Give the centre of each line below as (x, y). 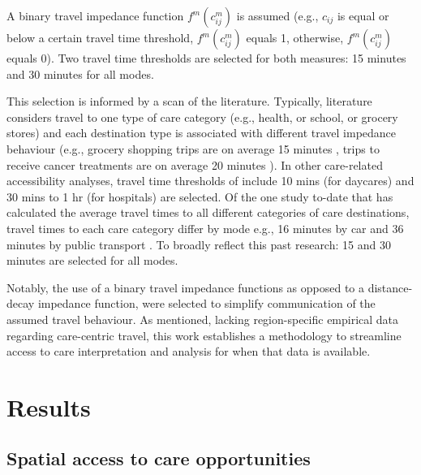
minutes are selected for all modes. (92, 260)
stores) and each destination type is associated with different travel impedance (202, 133)
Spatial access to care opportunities (159, 458)
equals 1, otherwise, (295, 37)
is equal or (363, 15)
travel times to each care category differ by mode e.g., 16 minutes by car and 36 (205, 228)
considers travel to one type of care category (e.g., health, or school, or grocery (202, 117)
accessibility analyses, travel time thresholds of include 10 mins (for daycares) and (210, 181)
